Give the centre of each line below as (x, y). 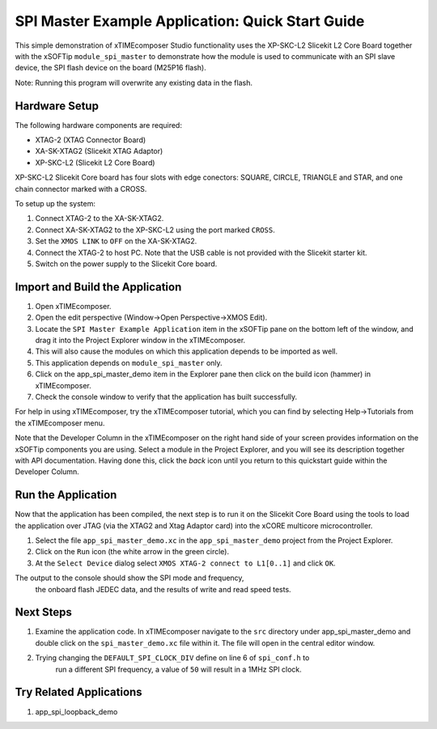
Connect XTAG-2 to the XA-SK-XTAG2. (100, 218)
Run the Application (66, 495)
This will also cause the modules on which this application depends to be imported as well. (187, 351)
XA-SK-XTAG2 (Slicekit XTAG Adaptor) (99, 151)
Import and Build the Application (98, 287)
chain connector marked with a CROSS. (81, 189)
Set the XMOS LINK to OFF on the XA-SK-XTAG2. (116, 241)
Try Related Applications (78, 692)
